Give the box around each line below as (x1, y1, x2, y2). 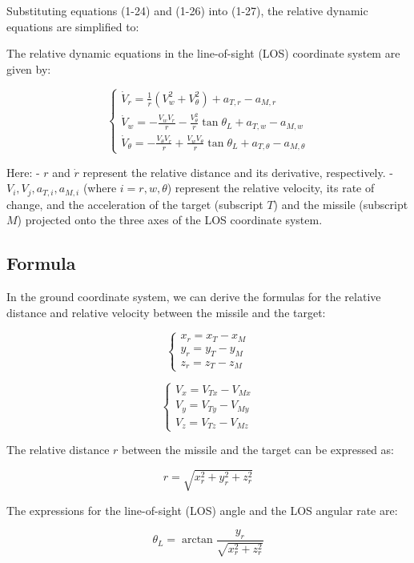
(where (82, 179, 117, 196)
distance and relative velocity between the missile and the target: (6, 304, 326, 320)
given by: (6, 60, 51, 77)
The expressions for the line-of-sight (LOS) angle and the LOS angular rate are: (6, 501, 398, 518)
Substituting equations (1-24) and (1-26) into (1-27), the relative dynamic (6, 2, 368, 18)
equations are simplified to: (6, 18, 139, 34)
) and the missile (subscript (273, 195, 408, 212)
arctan (181, 534, 213, 546)
